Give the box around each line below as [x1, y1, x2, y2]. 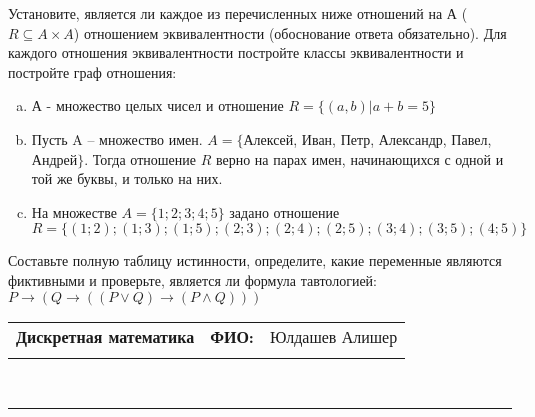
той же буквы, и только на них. [31, 168, 223, 189]
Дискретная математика [16, 324, 195, 348]
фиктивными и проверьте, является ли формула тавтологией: [8, 269, 377, 290]
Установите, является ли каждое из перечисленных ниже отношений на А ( [8, 3, 468, 23]
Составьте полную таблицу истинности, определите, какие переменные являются [8, 250, 502, 271]
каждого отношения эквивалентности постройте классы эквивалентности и [8, 42, 464, 63]
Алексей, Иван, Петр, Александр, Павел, [243, 128, 492, 149]
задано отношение [229, 201, 340, 222]
